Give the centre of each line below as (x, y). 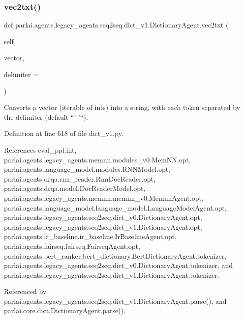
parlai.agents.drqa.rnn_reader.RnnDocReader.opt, (80, 178)
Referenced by (25, 291)
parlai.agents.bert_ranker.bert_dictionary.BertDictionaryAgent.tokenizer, (115, 255)
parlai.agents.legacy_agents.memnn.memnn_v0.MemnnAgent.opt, (104, 198)
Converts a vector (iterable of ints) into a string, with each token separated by (122, 107)
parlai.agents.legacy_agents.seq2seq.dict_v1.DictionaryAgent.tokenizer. (112, 275)
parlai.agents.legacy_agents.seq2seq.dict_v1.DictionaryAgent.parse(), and (115, 301)
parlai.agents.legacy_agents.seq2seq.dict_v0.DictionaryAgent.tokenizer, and (118, 265)
